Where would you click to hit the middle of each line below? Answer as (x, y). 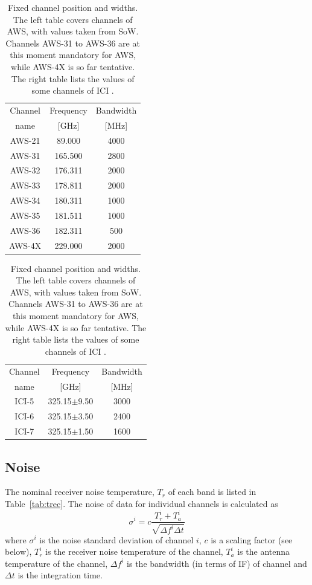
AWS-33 (25, 185)
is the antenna (264, 551)
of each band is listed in (212, 492)
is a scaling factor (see (252, 539)
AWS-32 (25, 170)
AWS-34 (25, 200)
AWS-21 (25, 140)
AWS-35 (25, 215)
